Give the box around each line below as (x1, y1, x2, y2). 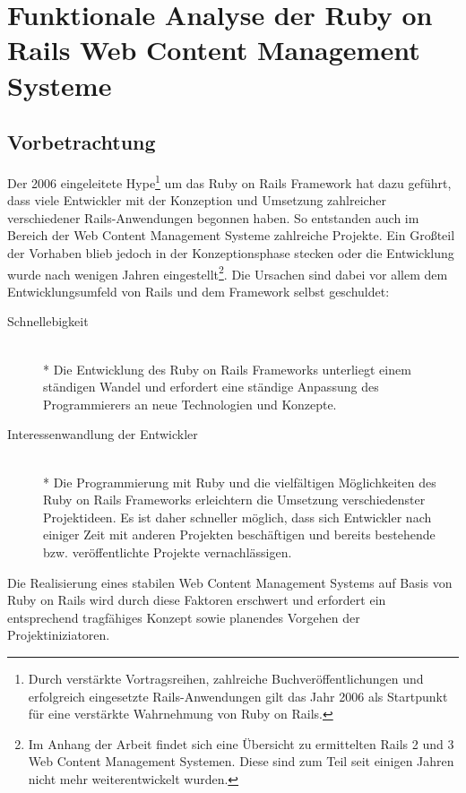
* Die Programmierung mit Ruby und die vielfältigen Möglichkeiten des (43, 472, 436, 491)
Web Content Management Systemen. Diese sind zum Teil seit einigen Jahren (28, 752, 454, 771)
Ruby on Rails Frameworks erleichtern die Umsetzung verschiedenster (43, 490, 426, 509)
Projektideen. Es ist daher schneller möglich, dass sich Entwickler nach (43, 507, 432, 526)
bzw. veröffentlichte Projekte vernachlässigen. (43, 542, 292, 561)
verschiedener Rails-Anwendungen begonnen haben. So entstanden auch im (7, 208, 419, 227)
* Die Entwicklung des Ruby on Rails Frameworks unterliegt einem (43, 359, 411, 378)
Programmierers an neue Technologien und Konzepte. (43, 394, 337, 413)
